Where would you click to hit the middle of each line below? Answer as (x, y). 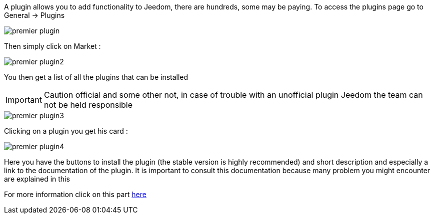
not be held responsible (88, 105)
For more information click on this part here (75, 194)
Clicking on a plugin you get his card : (66, 131)
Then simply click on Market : (52, 46)
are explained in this (37, 179)
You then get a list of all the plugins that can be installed (96, 77)
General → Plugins (34, 15)
